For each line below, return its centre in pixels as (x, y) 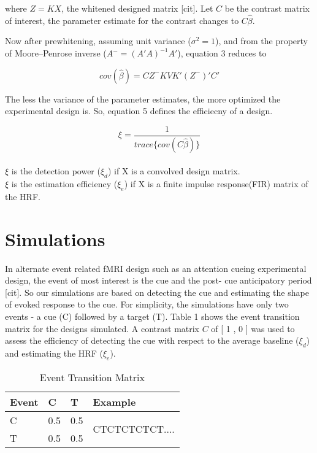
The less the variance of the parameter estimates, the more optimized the (143, 99)
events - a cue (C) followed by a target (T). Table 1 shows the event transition (152, 316)
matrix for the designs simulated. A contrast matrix (102, 328)
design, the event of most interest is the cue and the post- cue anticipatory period (158, 280)
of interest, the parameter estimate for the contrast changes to (122, 20)
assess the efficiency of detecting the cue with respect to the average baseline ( (152, 340)
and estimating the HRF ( (54, 353)
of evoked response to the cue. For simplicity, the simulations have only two (147, 304)
